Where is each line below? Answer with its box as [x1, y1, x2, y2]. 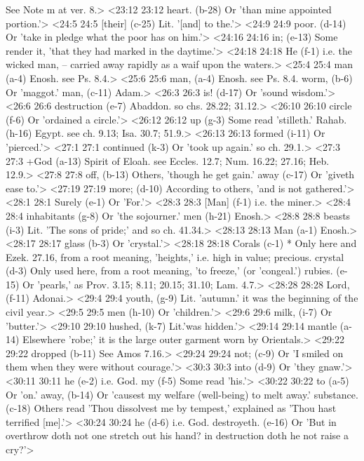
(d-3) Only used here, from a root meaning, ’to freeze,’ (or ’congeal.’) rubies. [6, 263, 333, 278]
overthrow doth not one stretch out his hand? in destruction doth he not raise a [6, 428, 349, 443]
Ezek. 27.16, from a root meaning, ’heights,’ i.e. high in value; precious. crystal [6, 249, 344, 264]
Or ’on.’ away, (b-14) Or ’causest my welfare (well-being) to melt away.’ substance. [6, 387, 358, 401]
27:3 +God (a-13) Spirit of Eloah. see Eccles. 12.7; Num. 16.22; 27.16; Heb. [6, 153, 330, 168]
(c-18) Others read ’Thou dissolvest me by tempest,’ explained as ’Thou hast [6, 401, 337, 415]
